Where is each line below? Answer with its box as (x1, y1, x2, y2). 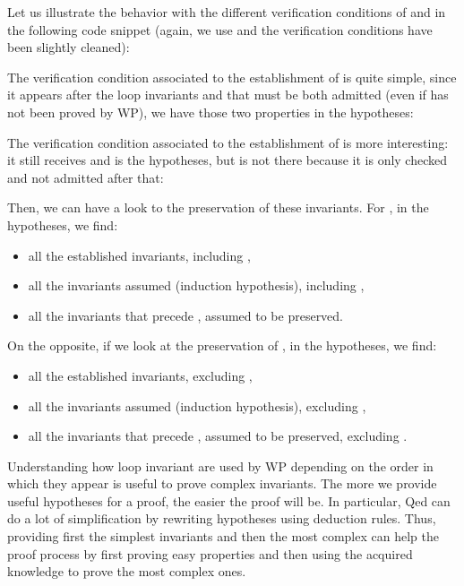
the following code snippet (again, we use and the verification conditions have (7, 20, 433, 39)
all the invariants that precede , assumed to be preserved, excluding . (28, 427, 408, 445)
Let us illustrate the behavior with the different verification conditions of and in (7, 3, 446, 21)
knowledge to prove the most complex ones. (7, 562, 246, 581)
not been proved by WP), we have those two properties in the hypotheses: (7, 102, 414, 121)
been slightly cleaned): (7, 38, 130, 56)
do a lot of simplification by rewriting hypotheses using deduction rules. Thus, (7, 509, 436, 528)
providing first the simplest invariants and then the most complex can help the (7, 527, 439, 546)
